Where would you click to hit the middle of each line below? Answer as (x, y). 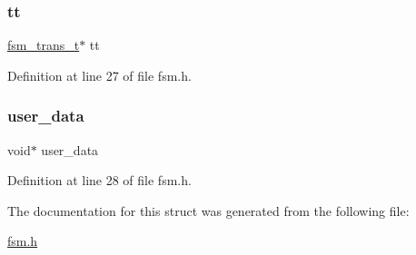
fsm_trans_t (44, 45)
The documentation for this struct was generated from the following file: (208, 210)
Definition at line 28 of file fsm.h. (99, 180)
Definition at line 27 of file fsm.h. (99, 75)
